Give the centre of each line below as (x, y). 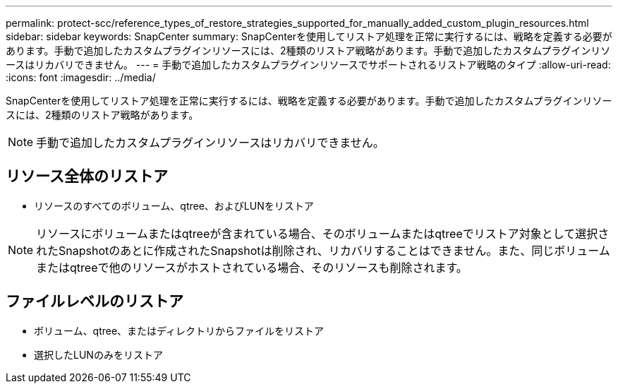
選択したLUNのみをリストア (98, 354)
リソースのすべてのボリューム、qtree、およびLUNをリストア (174, 205)
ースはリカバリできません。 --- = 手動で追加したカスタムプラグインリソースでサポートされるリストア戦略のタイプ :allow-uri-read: (308, 65)
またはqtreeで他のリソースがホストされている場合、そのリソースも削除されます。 (252, 267)
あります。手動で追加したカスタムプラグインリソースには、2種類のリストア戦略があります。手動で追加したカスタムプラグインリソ (308, 50)
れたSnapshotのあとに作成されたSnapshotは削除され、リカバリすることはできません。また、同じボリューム (323, 250)
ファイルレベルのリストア (95, 301)
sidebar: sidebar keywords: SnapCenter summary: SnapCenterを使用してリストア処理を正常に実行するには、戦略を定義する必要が (309, 36)
